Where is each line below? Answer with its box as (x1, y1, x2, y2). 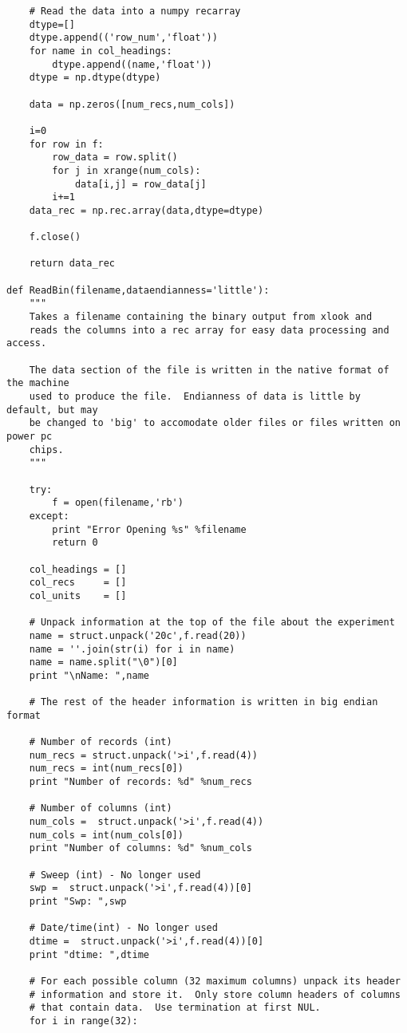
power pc (6, 431, 53, 442)
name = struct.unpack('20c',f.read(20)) (29, 629, 247, 641)
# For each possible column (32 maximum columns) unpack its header (29, 975, 401, 987)
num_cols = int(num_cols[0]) (29, 829, 184, 841)
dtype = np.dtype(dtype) (29, 72, 161, 84)
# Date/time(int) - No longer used (29, 922, 218, 934)
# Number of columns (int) (29, 802, 172, 814)
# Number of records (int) (29, 736, 172, 748)
